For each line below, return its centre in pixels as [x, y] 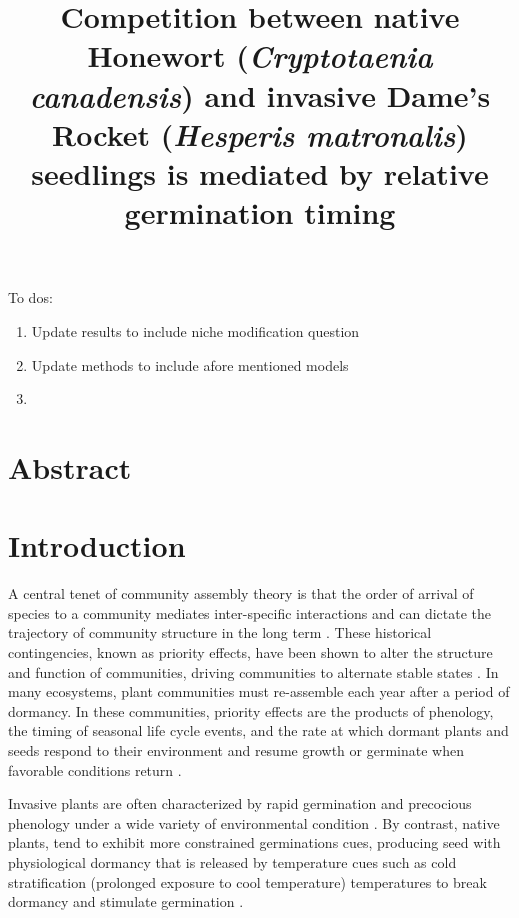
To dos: [30, 297]
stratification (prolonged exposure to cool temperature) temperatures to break [247, 881]
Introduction [97, 545]
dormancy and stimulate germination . [126, 901]
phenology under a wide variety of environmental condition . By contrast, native [254, 822]
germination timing [260, 212]
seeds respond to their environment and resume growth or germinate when [236, 749]
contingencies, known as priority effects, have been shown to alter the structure [250, 651]
